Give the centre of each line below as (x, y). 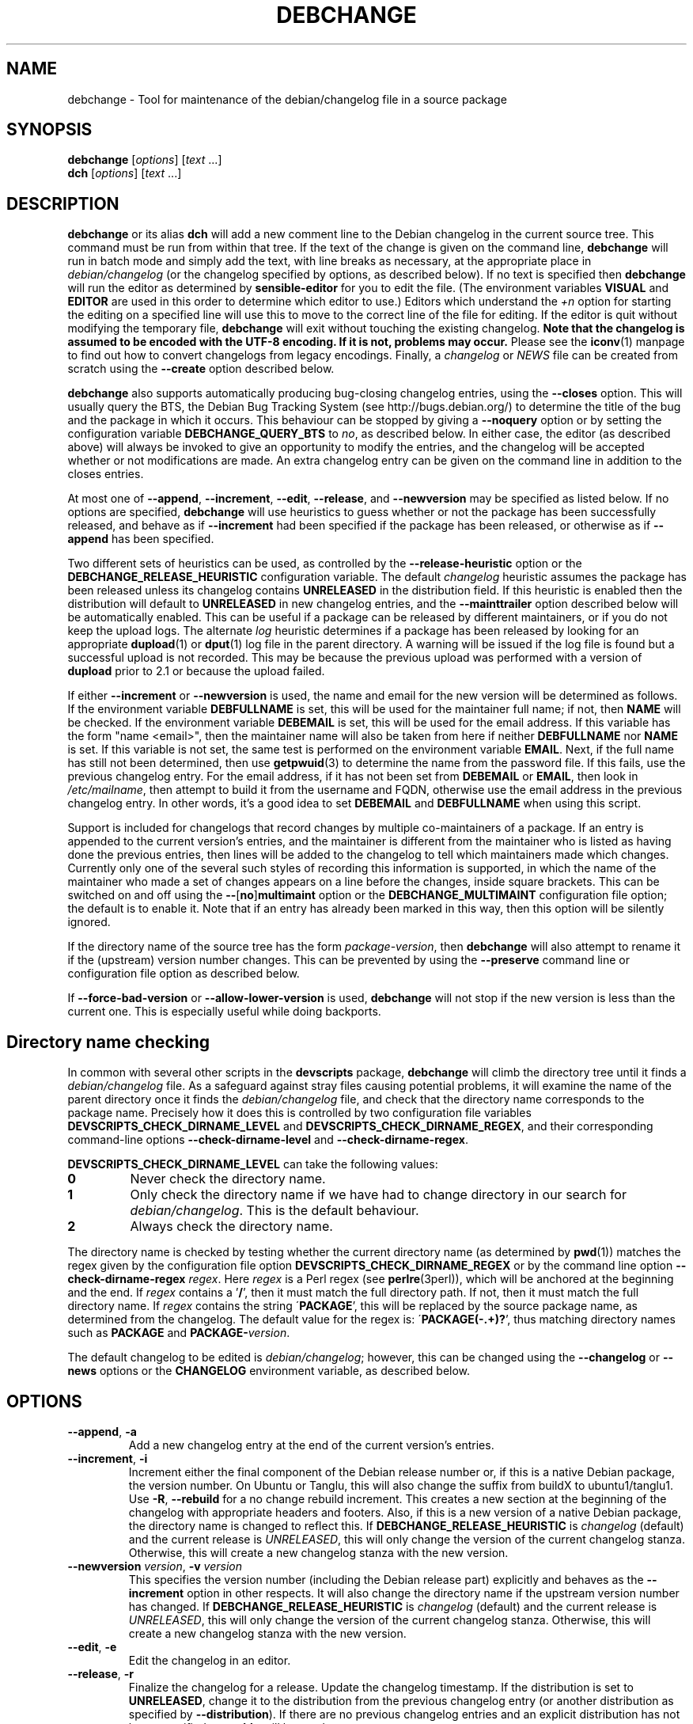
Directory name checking (108, 1042)
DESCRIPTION (63, 203)
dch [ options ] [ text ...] (125, 173)
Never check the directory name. (228, 1179)
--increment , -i (108, 1458)
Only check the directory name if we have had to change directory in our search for (378, 1195)
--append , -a (102, 1431)
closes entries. (106, 474)
